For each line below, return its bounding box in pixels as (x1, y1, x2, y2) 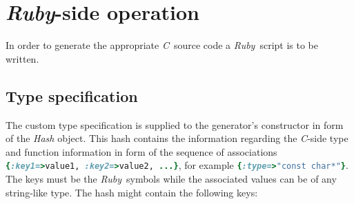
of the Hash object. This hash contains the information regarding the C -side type (6, 131, 348, 145)
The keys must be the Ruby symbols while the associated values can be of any (6, 171, 337, 185)
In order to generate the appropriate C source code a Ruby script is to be (6, 38, 318, 52)
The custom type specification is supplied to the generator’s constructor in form (6, 117, 344, 132)
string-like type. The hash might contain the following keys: (6, 185, 258, 199)
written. (6, 51, 39, 65)
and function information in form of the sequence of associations (6, 144, 277, 159)
